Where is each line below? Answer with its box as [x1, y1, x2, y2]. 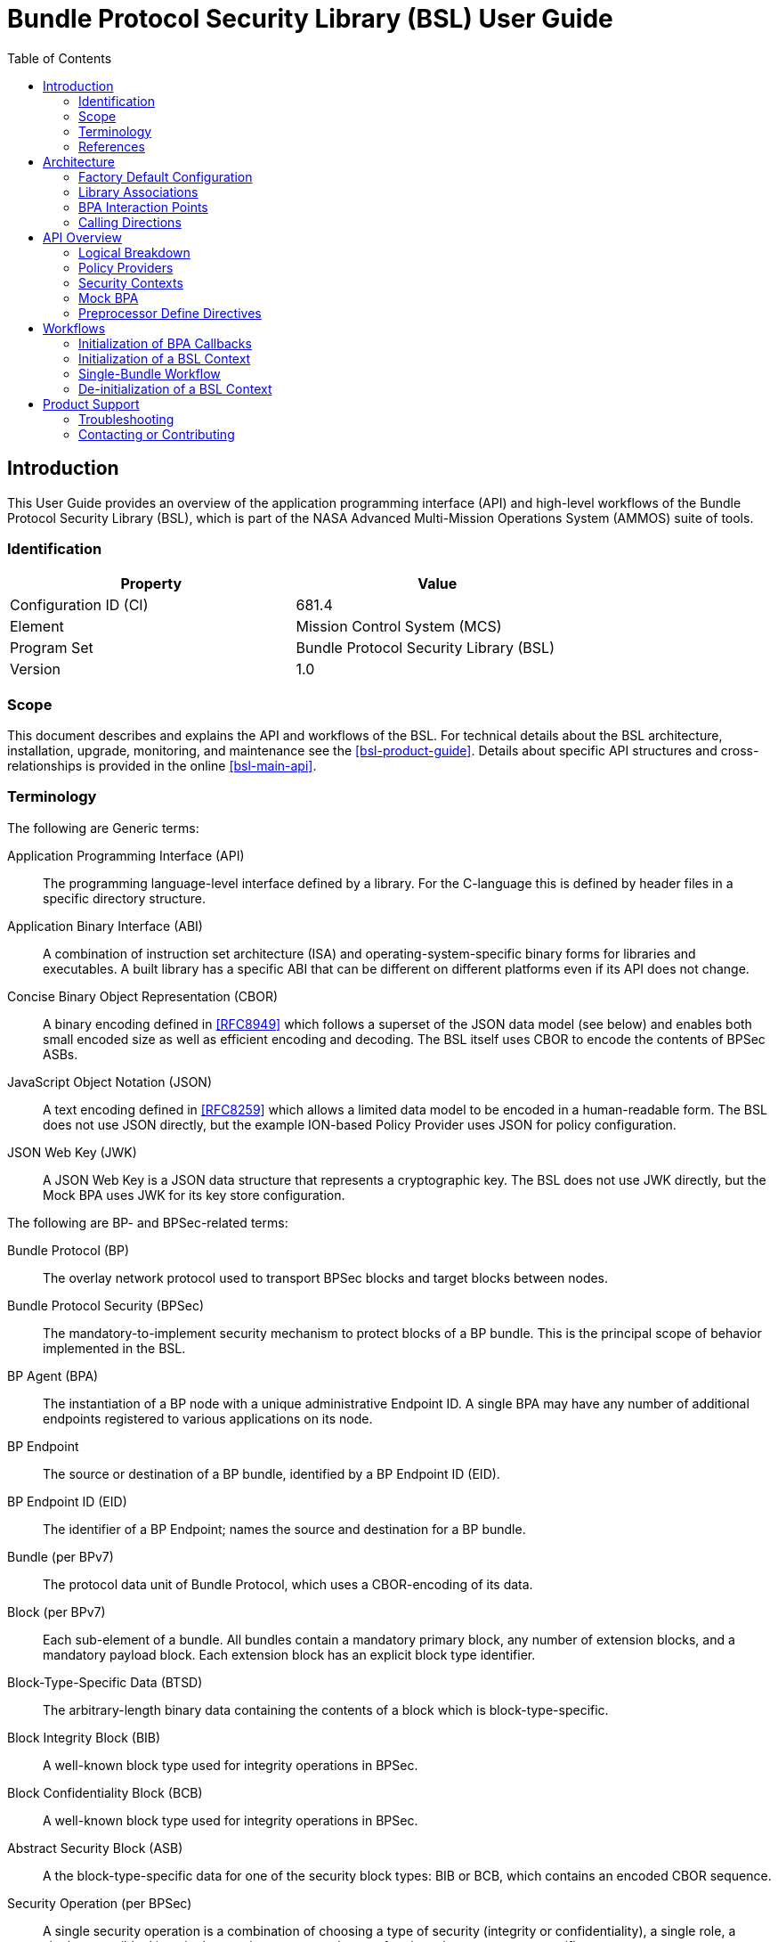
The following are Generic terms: [7, 820, 199, 836]
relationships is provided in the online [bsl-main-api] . [7, 758, 317, 774]
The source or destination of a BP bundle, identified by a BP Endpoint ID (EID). [43, 1465, 500, 1481]
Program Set [10, 639, 93, 657]
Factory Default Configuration [78, 168, 253, 184]
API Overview [43, 229, 122, 245]
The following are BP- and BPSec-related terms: [7, 1214, 288, 1230]
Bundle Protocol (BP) [7, 1242, 130, 1258]
